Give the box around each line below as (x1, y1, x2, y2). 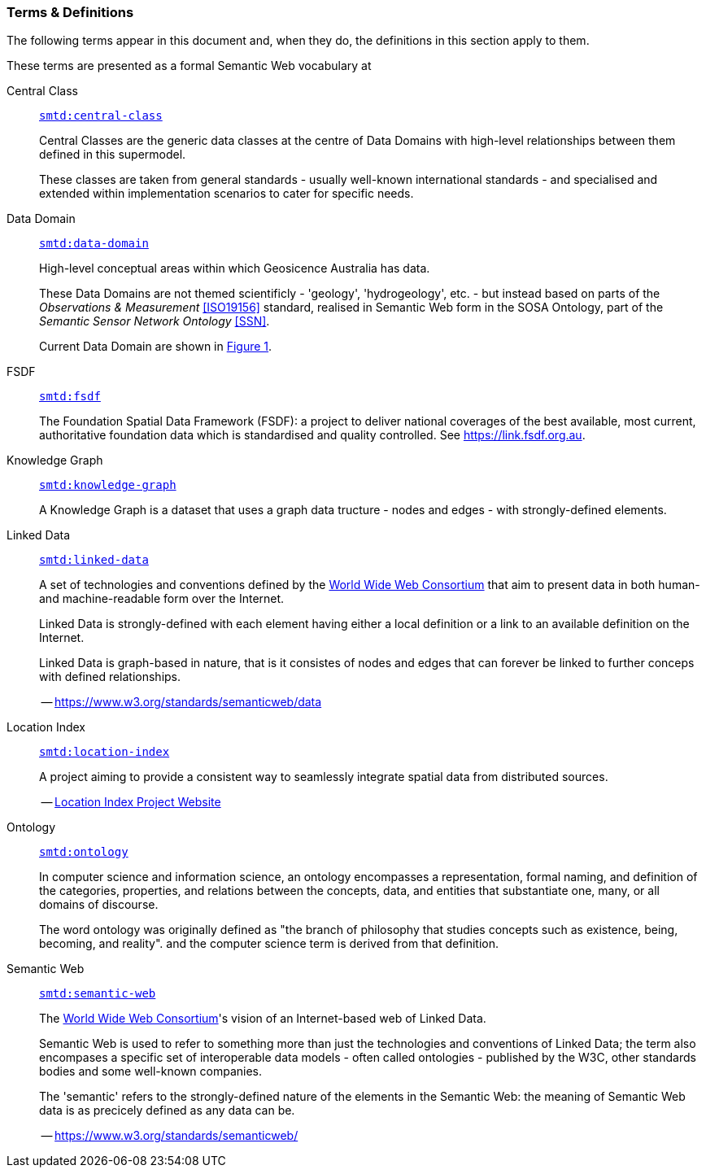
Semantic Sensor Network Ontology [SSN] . (39, 314, 270, 329)
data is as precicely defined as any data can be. (39, 1103, 295, 1118)
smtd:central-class (39, 109, 163, 123)
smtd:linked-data (39, 553, 149, 567)
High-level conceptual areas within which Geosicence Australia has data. (39, 261, 430, 276)
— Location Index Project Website (41, 795, 221, 810)
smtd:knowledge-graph (39, 478, 176, 492)
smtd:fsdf (39, 390, 101, 404)
